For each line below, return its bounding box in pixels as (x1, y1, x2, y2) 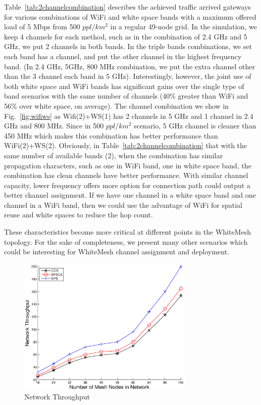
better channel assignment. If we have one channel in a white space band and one (4, 190, 256, 200)
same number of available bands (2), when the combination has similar (4, 150, 223, 160)
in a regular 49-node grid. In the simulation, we (110, 21, 257, 32)
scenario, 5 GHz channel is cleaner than (134, 120, 256, 131)
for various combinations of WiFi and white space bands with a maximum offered (4, 11, 256, 22)
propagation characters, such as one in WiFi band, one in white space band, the (4, 160, 251, 170)
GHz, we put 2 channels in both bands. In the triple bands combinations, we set (4, 41, 252, 52)
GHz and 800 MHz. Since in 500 (4, 120, 104, 131)
